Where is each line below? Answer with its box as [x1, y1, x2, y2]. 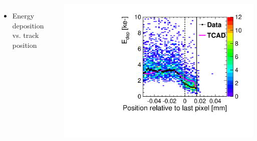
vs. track [12, 30, 39, 40]
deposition [12, 20, 44, 30]
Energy [12, 10, 35, 20]
